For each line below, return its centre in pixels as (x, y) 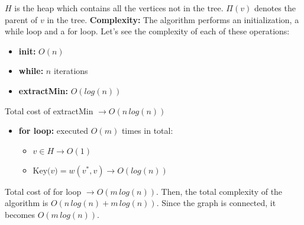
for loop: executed (54, 131)
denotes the (275, 8)
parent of (21, 19)
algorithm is (27, 203)
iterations (71, 71)
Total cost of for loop (43, 191)
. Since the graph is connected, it (216, 203)
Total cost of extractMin (49, 110)
